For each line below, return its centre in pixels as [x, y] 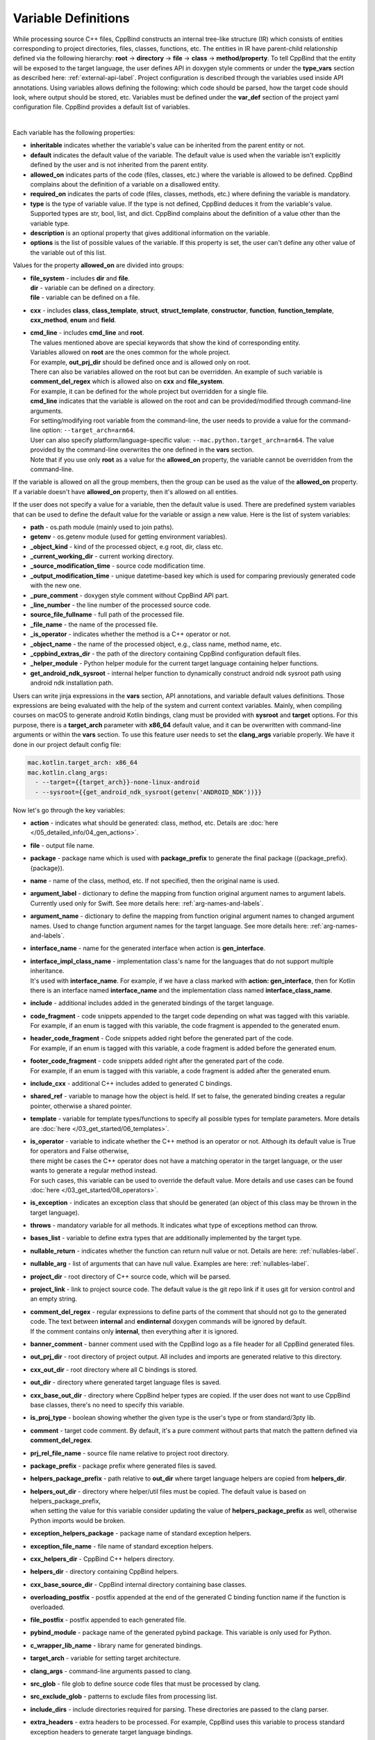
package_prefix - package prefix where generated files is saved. [124, 1466]
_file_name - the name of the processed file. [94, 624]
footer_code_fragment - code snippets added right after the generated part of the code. [157, 1061]
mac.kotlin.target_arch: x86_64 [83, 763]
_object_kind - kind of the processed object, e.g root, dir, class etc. [127, 546]
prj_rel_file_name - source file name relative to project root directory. [130, 1453]
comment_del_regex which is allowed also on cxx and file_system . [127, 381]
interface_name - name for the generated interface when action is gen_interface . [148, 948]
